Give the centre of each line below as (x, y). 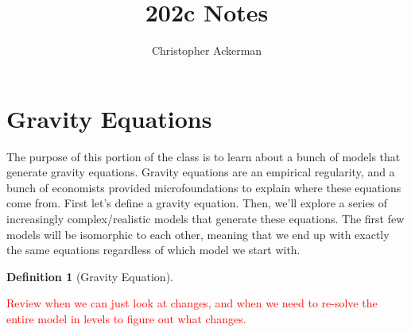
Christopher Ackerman (207, 50)
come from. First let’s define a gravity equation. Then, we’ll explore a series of (197, 203)
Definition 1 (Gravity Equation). (90, 276)
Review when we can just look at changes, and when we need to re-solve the (192, 303)
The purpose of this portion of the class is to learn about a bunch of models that (204, 156)
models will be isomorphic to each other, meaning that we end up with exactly (198, 234)
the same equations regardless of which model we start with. (153, 250)
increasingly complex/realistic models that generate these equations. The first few (205, 219)
